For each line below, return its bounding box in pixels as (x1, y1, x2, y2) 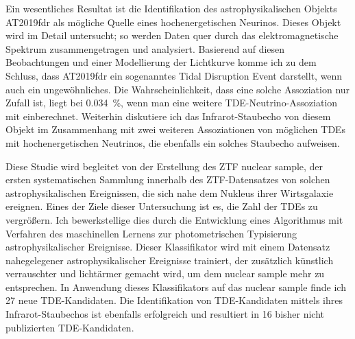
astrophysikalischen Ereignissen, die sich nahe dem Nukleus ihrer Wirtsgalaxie (5, 185, 334, 200)
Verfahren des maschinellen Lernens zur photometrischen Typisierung (5, 226, 297, 240)
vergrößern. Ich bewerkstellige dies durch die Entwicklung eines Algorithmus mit (5, 212, 343, 226)
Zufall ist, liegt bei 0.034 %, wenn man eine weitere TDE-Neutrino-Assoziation (5, 95, 338, 110)
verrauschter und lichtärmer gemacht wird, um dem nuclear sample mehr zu (5, 266, 325, 281)
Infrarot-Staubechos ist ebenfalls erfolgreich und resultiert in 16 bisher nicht (5, 307, 325, 321)
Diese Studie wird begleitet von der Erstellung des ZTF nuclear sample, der (5, 159, 323, 173)
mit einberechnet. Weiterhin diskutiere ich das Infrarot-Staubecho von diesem (5, 108, 331, 123)
